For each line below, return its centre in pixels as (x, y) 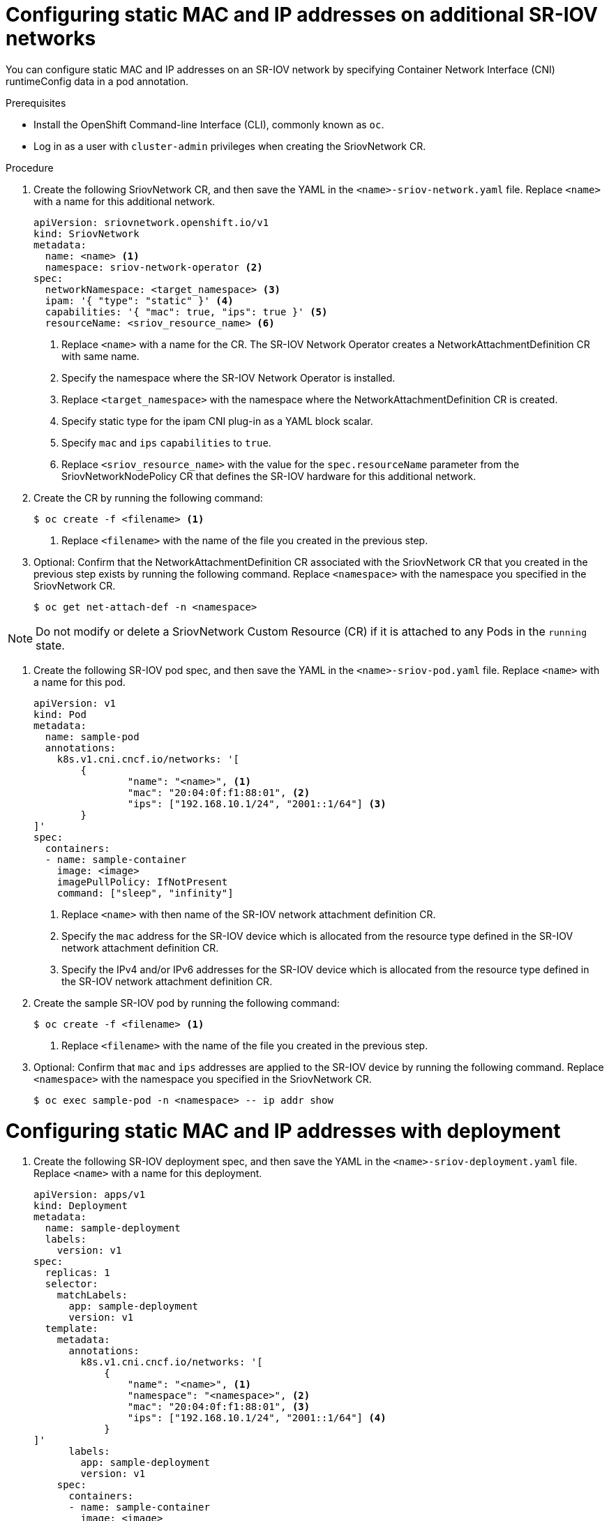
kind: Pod (60, 714)
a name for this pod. (80, 682)
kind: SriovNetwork (87, 233)
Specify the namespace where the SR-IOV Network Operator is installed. (228, 377)
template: (72, 1329)
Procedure (30, 167)
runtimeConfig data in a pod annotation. (97, 81)
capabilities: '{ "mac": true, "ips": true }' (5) (186, 312)
